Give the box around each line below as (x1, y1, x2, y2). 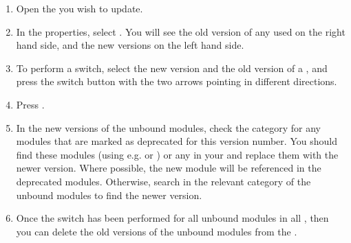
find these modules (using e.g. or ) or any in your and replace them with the (16, 147, 339, 161)
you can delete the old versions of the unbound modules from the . (16, 224, 297, 238)
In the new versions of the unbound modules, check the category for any (16, 120, 321, 135)
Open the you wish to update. (16, 1, 143, 15)
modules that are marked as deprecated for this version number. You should (16, 134, 337, 148)
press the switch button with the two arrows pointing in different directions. (16, 74, 337, 89)
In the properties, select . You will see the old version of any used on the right (16, 24, 345, 38)
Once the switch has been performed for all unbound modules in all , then (16, 211, 329, 225)
